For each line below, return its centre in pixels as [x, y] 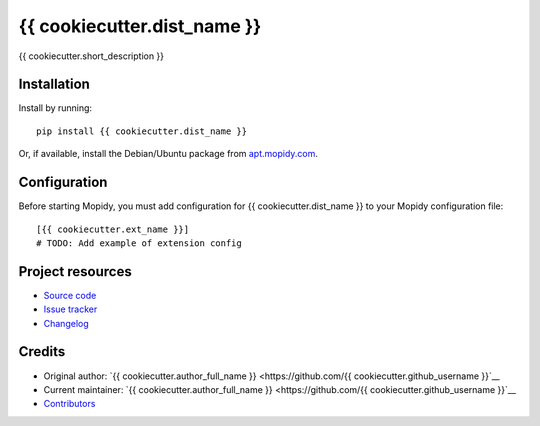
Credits [42, 351]
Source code [70, 295]
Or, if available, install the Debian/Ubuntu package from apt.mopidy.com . [168, 154]
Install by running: [55, 108]
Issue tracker [70, 309]
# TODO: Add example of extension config [139, 243]
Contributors [69, 404]
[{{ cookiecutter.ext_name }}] [113, 229]
